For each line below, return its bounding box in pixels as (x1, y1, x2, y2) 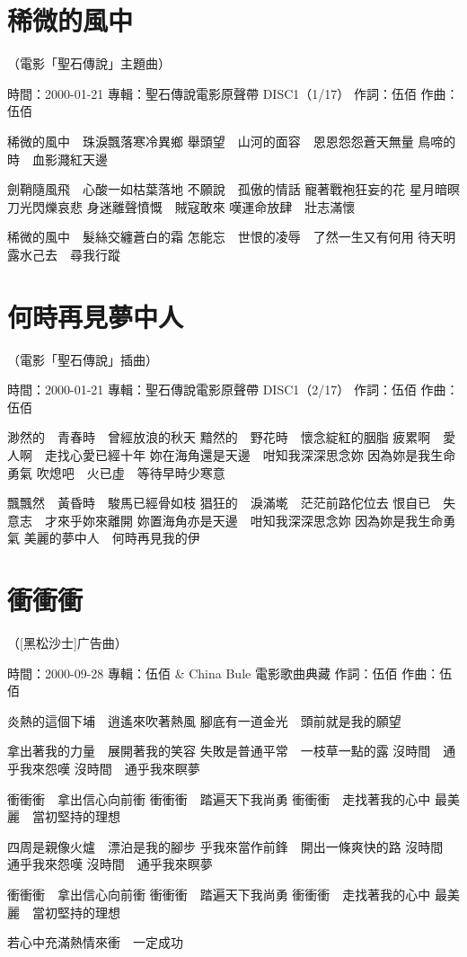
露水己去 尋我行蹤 (7, 244, 120, 263)
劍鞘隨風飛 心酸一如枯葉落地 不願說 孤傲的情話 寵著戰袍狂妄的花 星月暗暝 (7, 180, 460, 199)
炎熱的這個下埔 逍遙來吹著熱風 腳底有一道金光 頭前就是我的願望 (7, 711, 401, 730)
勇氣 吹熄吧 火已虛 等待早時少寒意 (7, 463, 225, 482)
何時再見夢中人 (7, 297, 184, 334)
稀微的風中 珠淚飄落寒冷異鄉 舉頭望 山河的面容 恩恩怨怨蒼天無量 (7, 131, 414, 150)
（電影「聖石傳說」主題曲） (7, 54, 171, 73)
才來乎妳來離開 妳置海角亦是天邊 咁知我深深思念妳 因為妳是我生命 (44, 510, 444, 529)
